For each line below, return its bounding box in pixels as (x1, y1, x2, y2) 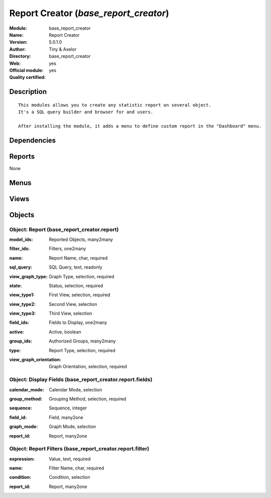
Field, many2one (49, 414, 84, 420)
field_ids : (9, 319, 30, 325)
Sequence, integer (49, 405, 87, 411)
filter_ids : (9, 245, 30, 252)
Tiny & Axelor (49, 46, 77, 52)
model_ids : (9, 236, 33, 242)
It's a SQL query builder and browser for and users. (18, 109, 153, 115)
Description (9, 88, 47, 96)
